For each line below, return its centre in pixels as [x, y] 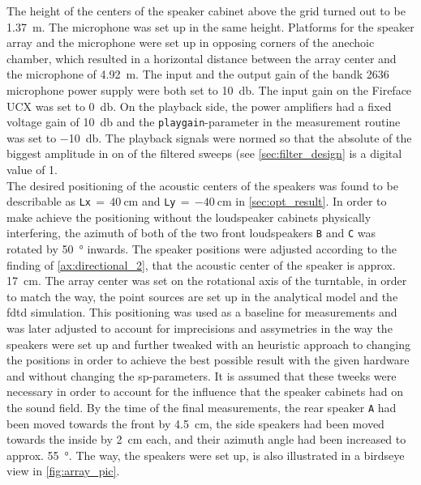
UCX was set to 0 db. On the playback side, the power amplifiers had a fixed [199, 106]
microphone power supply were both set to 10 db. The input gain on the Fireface [209, 89]
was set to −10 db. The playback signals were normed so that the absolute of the [209, 137]
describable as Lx [49, 201]
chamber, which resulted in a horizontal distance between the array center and [202, 58]
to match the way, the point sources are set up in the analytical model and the [202, 296]
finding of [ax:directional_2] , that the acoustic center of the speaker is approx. [201, 264]
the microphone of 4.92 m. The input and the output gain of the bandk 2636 [198, 74]
